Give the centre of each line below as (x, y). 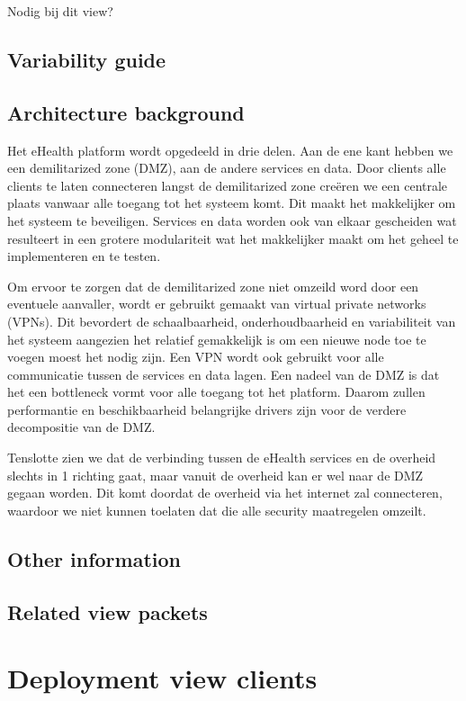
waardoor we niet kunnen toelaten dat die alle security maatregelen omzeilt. (217, 510)
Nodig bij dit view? (60, 11)
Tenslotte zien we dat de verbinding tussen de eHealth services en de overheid (222, 458)
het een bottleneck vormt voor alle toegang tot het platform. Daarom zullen (216, 392)
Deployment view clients (162, 678)
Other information (94, 558)
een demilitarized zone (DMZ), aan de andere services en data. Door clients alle (227, 168)
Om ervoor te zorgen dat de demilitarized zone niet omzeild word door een (213, 286)
